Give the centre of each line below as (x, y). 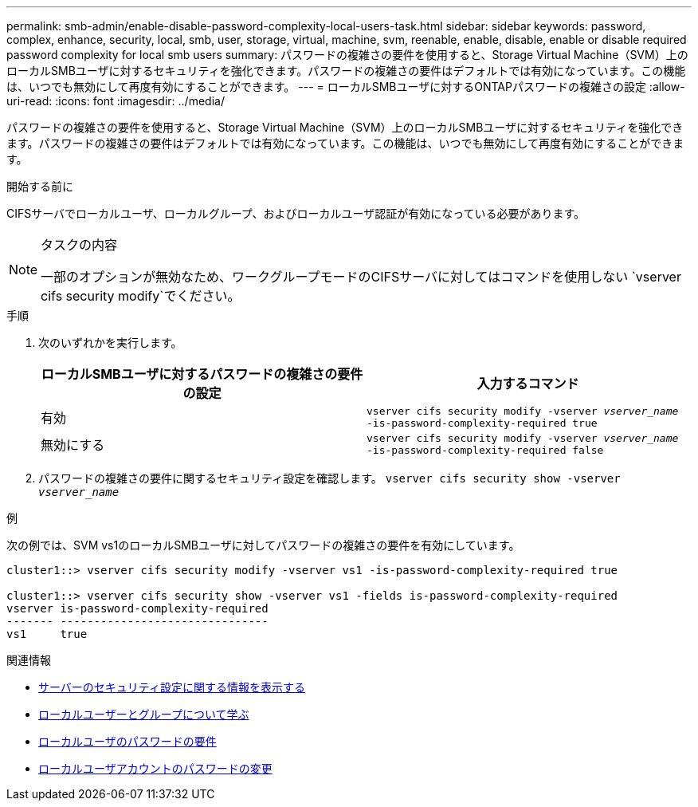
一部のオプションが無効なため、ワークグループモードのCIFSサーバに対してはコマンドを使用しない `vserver (361, 277)
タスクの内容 (79, 245)
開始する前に (40, 186)
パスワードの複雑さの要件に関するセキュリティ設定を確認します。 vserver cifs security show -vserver (329, 478)
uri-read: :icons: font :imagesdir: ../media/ (116, 101)
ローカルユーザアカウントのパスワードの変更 (155, 768)
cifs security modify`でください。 (141, 296)
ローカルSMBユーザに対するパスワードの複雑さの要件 (202, 374)
